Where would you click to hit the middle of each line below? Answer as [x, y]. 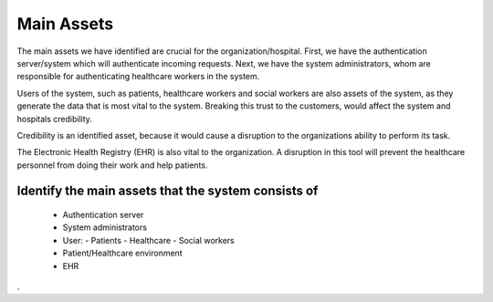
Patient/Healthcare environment [122, 253]
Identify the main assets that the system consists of [168, 191]
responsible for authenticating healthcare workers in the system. [138, 77]
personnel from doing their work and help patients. [112, 165]
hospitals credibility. [55, 119]
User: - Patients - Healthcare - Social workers [148, 240]
